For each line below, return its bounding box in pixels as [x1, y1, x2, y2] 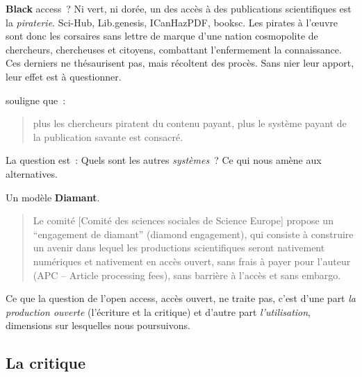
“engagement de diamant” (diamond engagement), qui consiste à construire [33, 226, 354, 241]
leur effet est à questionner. [6, 69, 122, 83]
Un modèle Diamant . [6, 190, 100, 204]
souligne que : [6, 92, 66, 107]
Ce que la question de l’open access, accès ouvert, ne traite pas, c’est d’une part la [6, 291, 356, 305]
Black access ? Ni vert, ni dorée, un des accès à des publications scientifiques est [6, 1, 352, 15]
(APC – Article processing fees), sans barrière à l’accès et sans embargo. [33, 267, 341, 282]
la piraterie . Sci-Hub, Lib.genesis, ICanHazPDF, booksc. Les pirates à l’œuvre [6, 15, 338, 29]
